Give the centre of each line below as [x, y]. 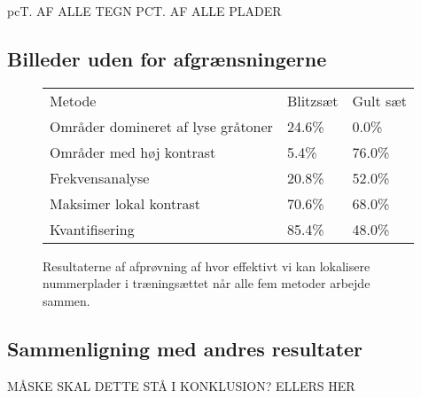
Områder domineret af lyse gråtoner [161, 126]
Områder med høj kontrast [133, 152]
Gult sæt [380, 100]
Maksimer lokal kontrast [125, 203]
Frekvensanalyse [100, 177]
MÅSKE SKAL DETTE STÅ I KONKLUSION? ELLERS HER [181, 385]
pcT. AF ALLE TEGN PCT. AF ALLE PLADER [144, 11]
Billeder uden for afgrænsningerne [167, 58]
